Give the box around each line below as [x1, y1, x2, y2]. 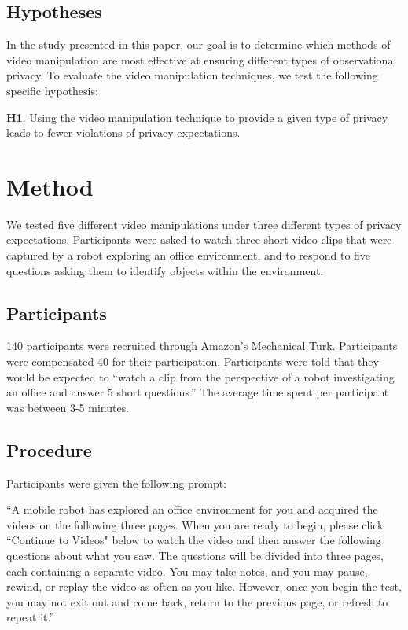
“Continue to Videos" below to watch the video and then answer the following [6, 532, 381, 548]
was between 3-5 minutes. [6, 399, 130, 415]
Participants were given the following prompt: [6, 474, 227, 491]
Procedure [6, 437, 92, 462]
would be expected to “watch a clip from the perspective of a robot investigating [6, 368, 395, 385]
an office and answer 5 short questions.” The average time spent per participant [6, 384, 389, 400]
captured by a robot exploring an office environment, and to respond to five [6, 247, 371, 263]
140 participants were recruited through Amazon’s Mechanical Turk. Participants [6, 337, 398, 354]
